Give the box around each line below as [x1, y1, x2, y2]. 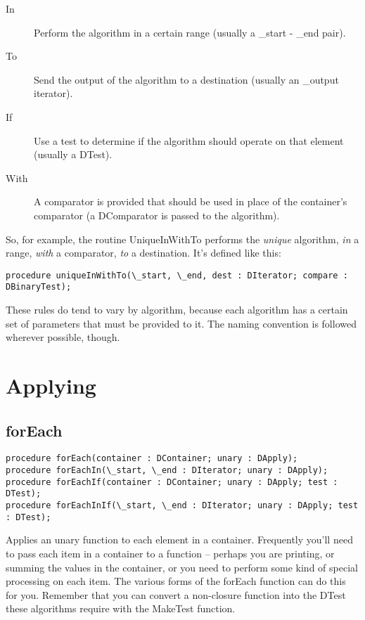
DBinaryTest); [6, 282, 72, 292]
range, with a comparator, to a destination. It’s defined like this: [6, 245, 281, 260]
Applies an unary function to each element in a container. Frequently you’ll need [6, 532, 353, 547]
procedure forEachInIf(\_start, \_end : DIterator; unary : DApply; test [6, 500, 359, 511]
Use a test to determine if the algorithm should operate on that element [34, 133, 344, 148]
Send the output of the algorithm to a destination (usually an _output [34, 72, 339, 86]
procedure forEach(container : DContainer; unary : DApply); [6, 453, 298, 464]
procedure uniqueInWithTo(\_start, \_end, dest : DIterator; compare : [6, 270, 348, 280]
